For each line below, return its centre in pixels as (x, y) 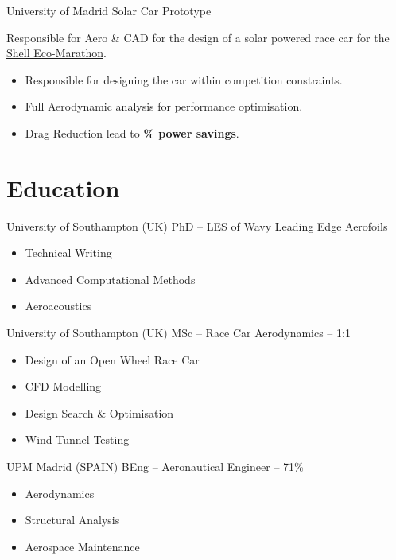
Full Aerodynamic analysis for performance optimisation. (164, 106)
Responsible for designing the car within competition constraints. (184, 79)
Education (63, 187)
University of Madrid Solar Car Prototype (109, 10)
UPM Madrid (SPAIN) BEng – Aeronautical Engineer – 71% (155, 467)
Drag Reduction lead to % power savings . (132, 132)
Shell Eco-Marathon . (56, 53)
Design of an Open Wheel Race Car (112, 359)
